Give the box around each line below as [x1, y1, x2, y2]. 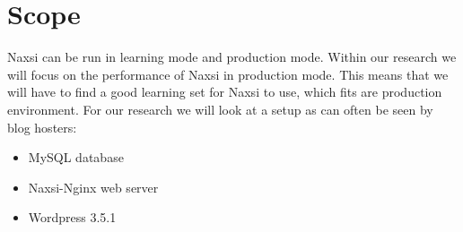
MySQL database [28, 148, 124, 167]
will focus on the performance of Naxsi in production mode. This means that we [7, 64, 449, 83]
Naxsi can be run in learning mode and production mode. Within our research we [7, 47, 457, 66]
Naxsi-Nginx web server [28, 177, 159, 196]
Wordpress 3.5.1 [28, 208, 117, 227]
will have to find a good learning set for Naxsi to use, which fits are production [7, 82, 442, 101]
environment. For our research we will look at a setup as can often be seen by [7, 99, 433, 118]
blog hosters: [7, 117, 77, 136]
